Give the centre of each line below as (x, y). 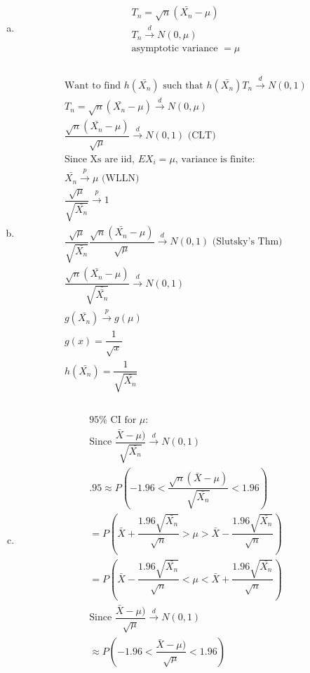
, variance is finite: (215, 159)
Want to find (93, 85)
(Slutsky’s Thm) (247, 242)
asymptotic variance (175, 48)
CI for (123, 420)
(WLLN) (121, 179)
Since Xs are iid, (99, 159)
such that (183, 85)
